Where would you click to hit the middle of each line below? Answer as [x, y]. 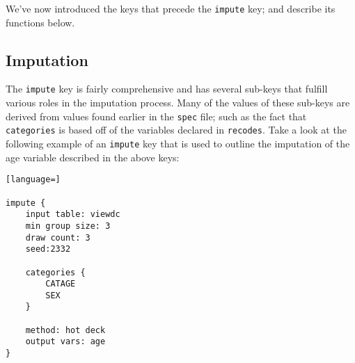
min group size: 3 [68, 226]
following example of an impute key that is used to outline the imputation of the [178, 144]
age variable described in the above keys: [93, 157]
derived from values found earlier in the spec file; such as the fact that [156, 116]
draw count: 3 [58, 237]
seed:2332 [48, 249]
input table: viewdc [73, 215]
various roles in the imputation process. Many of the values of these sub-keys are [178, 103]
